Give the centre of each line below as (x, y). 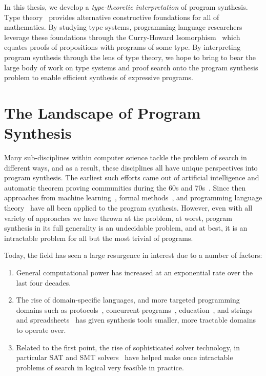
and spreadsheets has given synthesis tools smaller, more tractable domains (136, 320)
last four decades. (44, 282)
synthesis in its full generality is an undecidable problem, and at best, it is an (126, 228)
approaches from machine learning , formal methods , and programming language (133, 198)
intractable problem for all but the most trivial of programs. (99, 238)
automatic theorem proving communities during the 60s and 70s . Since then (125, 187)
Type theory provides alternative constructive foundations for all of (112, 17)
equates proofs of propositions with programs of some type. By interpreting (122, 47)
